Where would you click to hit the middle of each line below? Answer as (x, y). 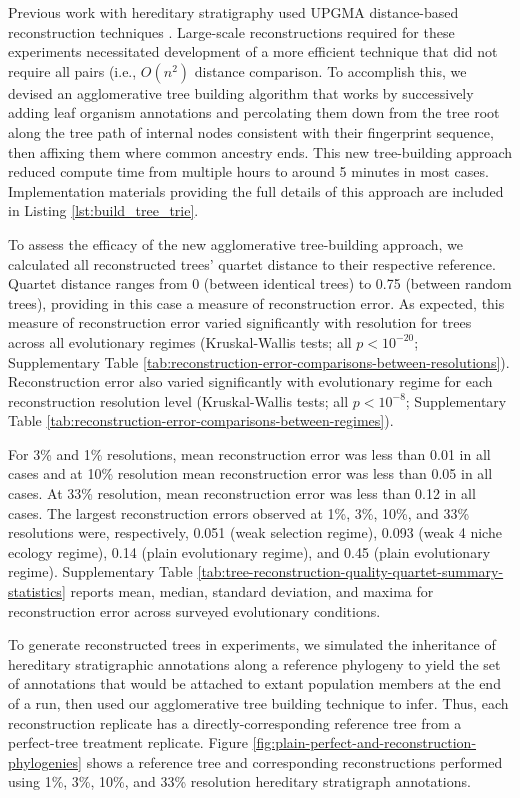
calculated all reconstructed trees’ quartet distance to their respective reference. (252, 263)
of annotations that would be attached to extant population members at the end (254, 683)
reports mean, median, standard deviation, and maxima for (252, 591)
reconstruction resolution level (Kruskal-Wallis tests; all (178, 400)
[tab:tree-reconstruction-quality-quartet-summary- (350, 571)
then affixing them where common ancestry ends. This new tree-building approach (260, 151)
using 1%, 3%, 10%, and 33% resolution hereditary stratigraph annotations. (239, 781)
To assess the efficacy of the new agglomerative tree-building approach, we (235, 243)
